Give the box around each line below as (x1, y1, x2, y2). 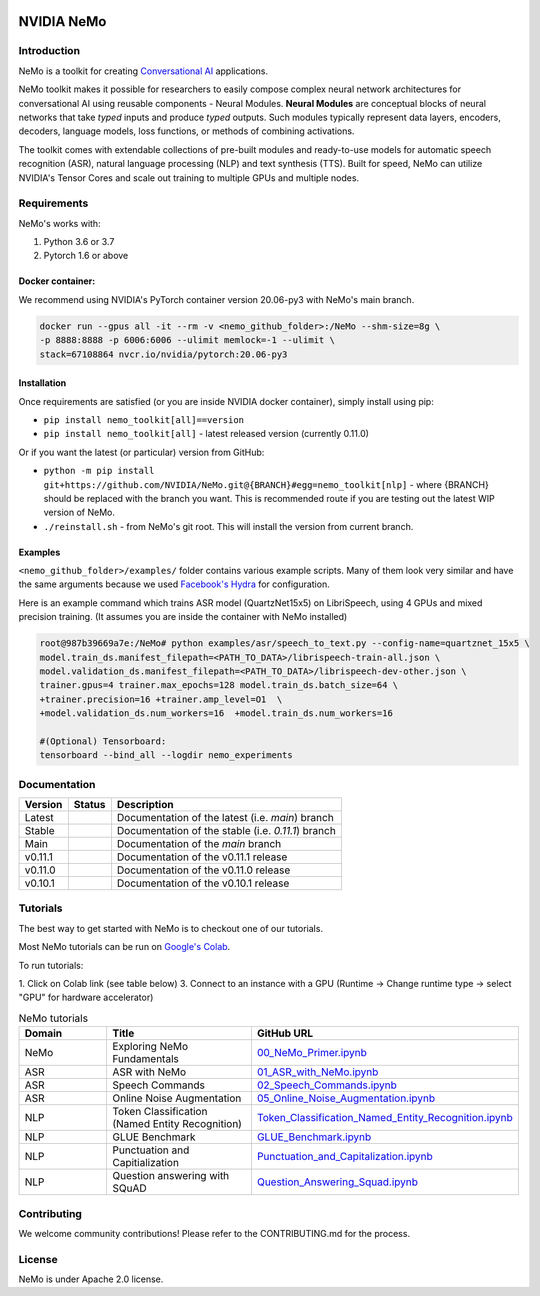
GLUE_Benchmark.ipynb (256, 1130, 372, 1144)
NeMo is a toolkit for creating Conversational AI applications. (18, 65, 269, 77)
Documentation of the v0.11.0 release (116, 863, 291, 877)
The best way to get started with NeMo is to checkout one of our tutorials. (18, 922, 324, 934)
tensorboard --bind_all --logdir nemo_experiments (39, 750, 294, 761)
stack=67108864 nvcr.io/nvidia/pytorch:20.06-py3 (39, 348, 288, 360)
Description (116, 798, 174, 812)
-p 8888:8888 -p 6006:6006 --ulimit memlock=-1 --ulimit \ (39, 335, 335, 346)
